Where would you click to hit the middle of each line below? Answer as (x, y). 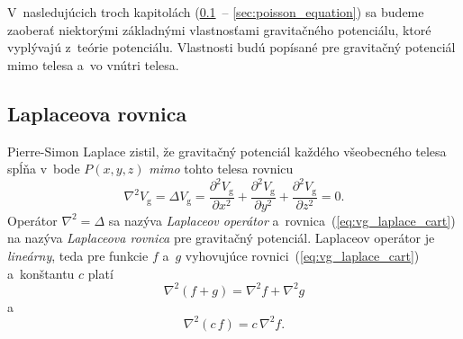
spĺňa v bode (44, 169)
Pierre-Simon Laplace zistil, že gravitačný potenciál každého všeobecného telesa (227, 151)
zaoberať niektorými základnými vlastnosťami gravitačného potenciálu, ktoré (219, 29)
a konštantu (41, 273)
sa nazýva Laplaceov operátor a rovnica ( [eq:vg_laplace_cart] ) (282, 220)
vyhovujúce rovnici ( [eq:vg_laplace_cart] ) (302, 255)
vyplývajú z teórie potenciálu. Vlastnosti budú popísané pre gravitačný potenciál (231, 47)
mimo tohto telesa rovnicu (221, 169)
